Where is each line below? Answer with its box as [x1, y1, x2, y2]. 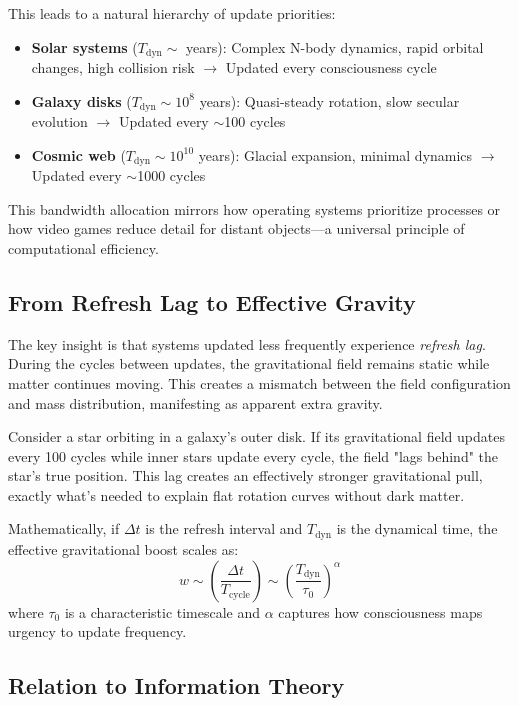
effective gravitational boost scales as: [8, 538, 239, 559]
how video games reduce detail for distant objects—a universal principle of [8, 218, 465, 239]
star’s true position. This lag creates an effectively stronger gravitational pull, [8, 465, 483, 486]
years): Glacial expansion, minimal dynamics [198, 144, 473, 165]
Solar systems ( [31, 36, 138, 57]
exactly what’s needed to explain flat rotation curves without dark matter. [8, 484, 465, 505]
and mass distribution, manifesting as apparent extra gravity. [8, 392, 383, 413]
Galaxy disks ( [31, 90, 132, 111]
